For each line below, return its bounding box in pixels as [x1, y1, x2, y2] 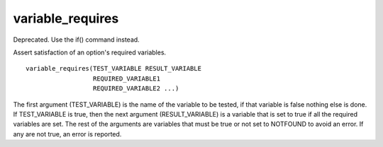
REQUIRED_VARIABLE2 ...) [92, 85, 179, 93]
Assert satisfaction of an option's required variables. [13, 48, 167, 57]
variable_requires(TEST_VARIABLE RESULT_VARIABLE [26, 64, 202, 73]
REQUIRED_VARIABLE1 [92, 74, 161, 83]
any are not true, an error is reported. [13, 129, 122, 138]
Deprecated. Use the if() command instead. [13, 35, 140, 44]
